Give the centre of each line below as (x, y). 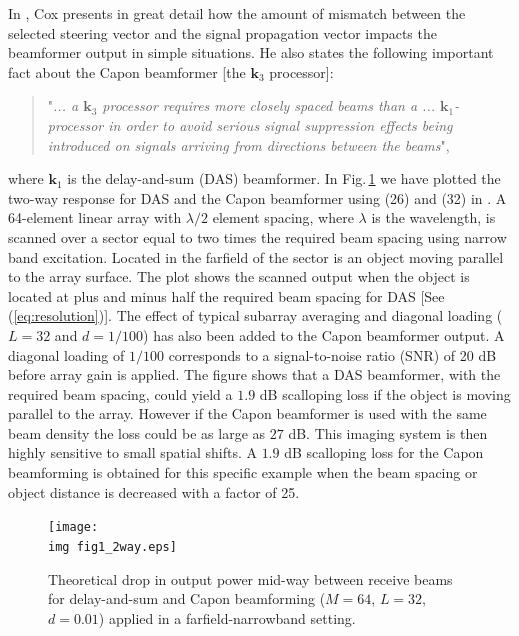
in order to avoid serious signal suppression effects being (280, 124)
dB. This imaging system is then (388, 432)
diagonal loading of (66, 354)
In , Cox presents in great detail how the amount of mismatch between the (237, 13)
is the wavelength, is (433, 217)
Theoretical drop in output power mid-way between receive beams (250, 578)
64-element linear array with (95, 217)
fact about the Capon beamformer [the (127, 71)
